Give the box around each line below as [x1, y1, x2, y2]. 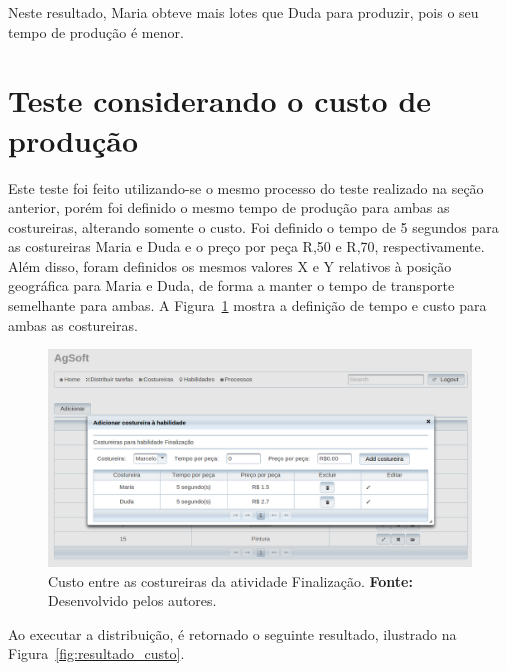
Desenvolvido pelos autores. [48, 590, 217, 611]
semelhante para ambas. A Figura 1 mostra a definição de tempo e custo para [8, 295, 487, 316]
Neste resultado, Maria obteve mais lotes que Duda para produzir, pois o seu [8, 2, 479, 22]
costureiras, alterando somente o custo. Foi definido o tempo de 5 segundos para [8, 216, 499, 237]
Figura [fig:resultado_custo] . [8, 643, 185, 664]
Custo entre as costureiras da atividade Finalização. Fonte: [48, 570, 413, 591]
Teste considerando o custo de [8, 80, 432, 121]
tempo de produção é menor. [8, 21, 184, 42]
